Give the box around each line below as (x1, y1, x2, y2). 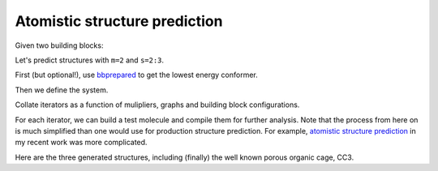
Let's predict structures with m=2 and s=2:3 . (15, 55, 165, 65)
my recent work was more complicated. (15, 138, 148, 147)
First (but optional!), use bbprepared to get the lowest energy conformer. (15, 70, 259, 80)
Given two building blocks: (15, 41, 104, 50)
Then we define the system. (15, 85, 109, 95)
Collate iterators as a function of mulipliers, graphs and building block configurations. (15, 100, 300, 109)
